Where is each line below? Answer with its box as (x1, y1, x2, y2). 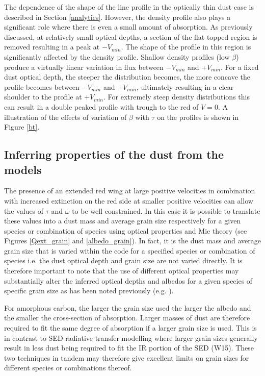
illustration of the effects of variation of (4, 111, 127, 122)
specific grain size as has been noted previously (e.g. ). (4, 285, 174, 296)
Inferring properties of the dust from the (4, 146, 224, 162)
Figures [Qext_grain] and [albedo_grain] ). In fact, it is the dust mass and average (4, 235, 261, 246)
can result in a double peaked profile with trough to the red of (4, 101, 199, 112)
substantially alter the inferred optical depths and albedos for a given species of (4, 275, 253, 286)
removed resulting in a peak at (4, 41, 100, 52)
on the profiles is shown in (157, 111, 239, 122)
